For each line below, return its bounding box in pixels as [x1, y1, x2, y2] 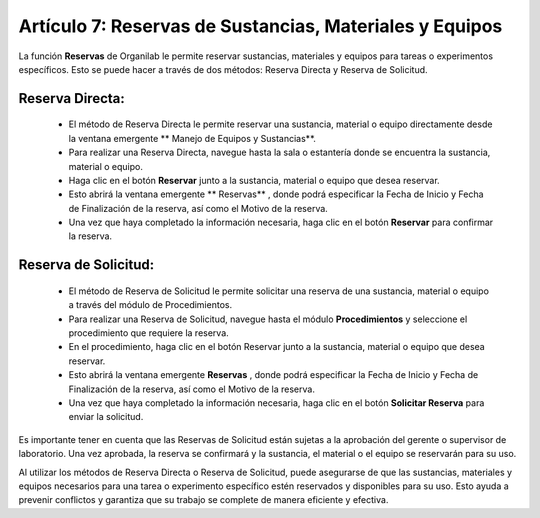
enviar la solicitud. [68, 411, 144, 423]
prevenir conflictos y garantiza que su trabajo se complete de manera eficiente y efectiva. [18, 494, 389, 506]
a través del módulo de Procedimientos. [68, 299, 233, 311]
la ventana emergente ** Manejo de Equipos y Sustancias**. [68, 132, 317, 144]
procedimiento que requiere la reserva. [68, 327, 229, 339]
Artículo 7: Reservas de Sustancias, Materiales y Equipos [18, 15, 503, 37]
